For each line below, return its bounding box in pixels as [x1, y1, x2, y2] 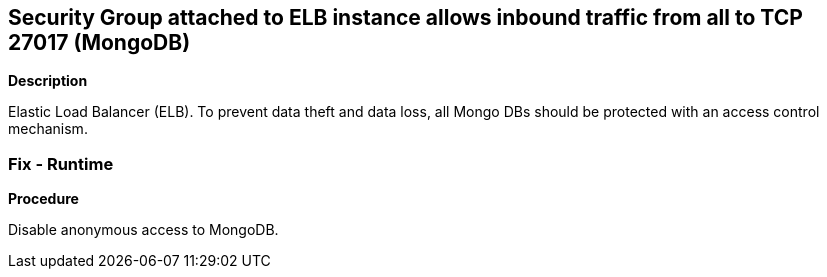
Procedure [8, 190, 79, 208]
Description [8, 72, 88, 90]
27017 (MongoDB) [8, 30, 191, 55]
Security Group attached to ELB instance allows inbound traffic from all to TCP [8, 5, 803, 30]
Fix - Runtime [8, 153, 114, 174]
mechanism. [8, 120, 88, 138]
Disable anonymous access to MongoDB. [8, 221, 279, 239]
